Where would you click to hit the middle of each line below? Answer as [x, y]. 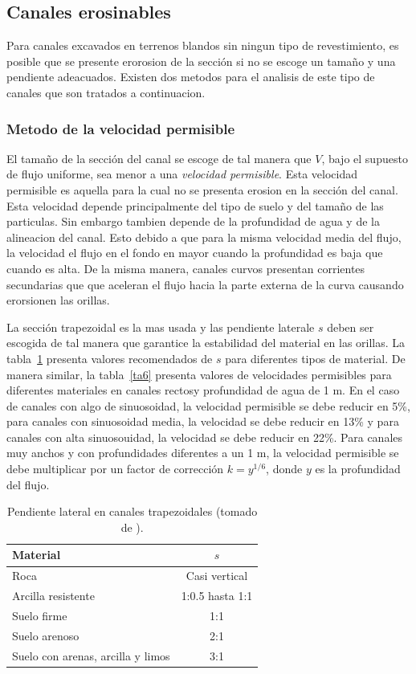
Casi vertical [217, 576]
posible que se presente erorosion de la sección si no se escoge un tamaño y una [201, 61]
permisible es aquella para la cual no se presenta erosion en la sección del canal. [202, 189]
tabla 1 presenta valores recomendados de [110, 358]
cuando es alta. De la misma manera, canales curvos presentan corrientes [186, 268]
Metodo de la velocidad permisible [121, 128]
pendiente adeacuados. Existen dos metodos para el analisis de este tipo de [191, 77]
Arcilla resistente [53, 596]
